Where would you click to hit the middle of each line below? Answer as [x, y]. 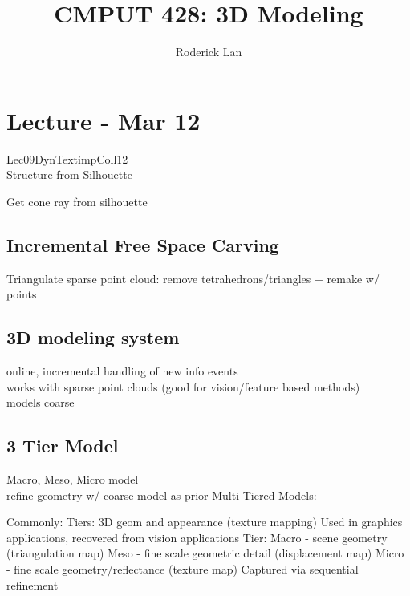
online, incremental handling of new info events [122, 371]
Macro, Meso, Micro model [73, 479]
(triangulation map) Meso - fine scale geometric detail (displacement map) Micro [205, 553]
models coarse [41, 402]
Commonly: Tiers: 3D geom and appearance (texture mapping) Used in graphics [205, 522]
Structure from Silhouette [69, 174]
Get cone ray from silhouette [77, 201]
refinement [32, 584]
